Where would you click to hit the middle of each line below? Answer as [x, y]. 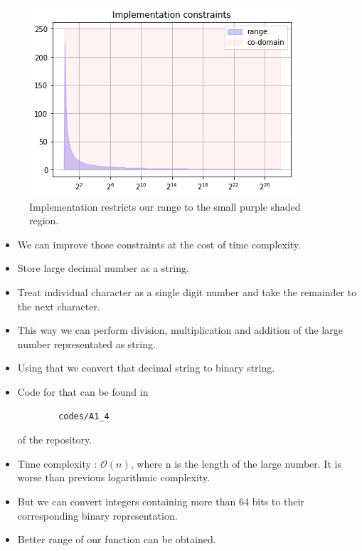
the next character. [59, 306]
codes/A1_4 [84, 416]
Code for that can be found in [83, 391]
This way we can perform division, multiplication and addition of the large [180, 330]
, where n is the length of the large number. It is [236, 463]
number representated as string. [86, 343]
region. [44, 220]
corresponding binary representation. [97, 515]
